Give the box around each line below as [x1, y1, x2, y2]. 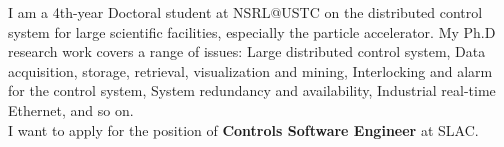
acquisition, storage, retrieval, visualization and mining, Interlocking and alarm [8, 60, 493, 81]
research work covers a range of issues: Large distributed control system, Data [8, 41, 486, 62]
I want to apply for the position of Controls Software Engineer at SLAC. [8, 119, 479, 140]
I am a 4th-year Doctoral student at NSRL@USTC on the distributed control [8, 2, 483, 22]
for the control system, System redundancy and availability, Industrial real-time [8, 80, 496, 101]
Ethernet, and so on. [8, 99, 134, 120]
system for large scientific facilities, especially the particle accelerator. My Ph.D [8, 21, 496, 42]
